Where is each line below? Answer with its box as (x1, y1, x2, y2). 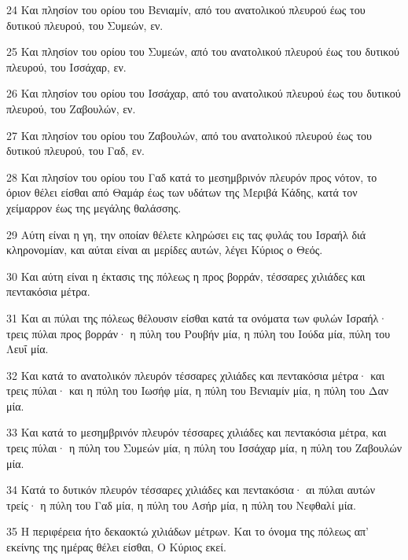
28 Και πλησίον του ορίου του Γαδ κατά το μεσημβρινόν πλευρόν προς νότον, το (6, 168, 377, 185)
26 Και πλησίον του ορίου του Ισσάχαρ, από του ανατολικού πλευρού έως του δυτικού (6, 85, 401, 101)
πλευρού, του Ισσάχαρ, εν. (6, 58, 127, 75)
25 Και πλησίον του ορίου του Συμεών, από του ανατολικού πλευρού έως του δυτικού (6, 43, 399, 60)
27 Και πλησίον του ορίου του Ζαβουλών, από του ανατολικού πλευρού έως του (6, 127, 373, 143)
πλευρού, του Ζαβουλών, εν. (6, 100, 136, 116)
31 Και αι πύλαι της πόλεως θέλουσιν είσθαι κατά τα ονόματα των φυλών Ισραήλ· (6, 309, 388, 326)
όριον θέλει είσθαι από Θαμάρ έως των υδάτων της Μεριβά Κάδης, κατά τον (6, 184, 358, 201)
